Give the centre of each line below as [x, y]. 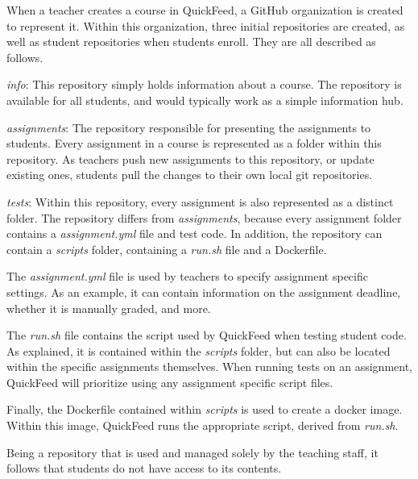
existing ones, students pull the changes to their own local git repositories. [190, 175]
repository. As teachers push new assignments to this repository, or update [190, 158]
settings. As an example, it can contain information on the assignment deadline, [204, 292]
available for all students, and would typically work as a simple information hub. [205, 100]
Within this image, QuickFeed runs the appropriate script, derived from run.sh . [203, 425]
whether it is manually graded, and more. [109, 308]
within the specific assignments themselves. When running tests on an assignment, [209, 367]
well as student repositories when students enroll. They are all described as [191, 42]
